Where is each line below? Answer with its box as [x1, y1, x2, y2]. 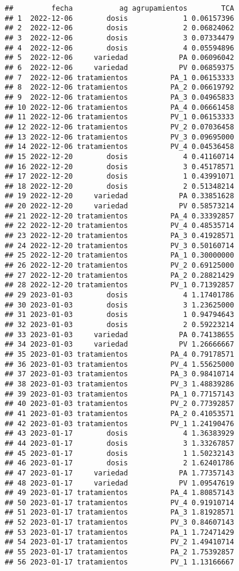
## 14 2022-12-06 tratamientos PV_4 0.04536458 [5, 142, 234, 151]
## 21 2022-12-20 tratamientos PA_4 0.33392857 [5, 211, 234, 220]
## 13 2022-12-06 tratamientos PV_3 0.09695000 [5, 132, 234, 141]
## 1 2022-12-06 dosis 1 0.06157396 [5, 14, 234, 23]
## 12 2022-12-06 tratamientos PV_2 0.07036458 [5, 122, 234, 131]
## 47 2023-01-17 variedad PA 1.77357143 [5, 468, 234, 477]
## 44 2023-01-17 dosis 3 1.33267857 [5, 439, 234, 448]
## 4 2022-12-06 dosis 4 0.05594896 [5, 43, 234, 52]
